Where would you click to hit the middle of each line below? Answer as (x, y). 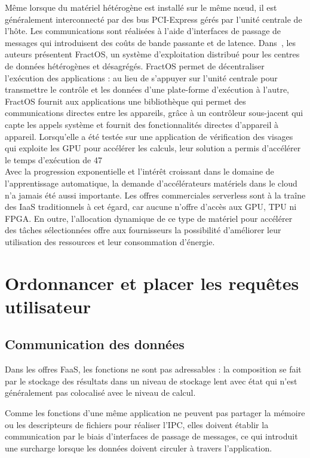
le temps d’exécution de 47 (54, 159)
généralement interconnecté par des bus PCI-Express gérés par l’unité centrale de (154, 19)
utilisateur (48, 306)
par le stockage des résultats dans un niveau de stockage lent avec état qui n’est (151, 381)
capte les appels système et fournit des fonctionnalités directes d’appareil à (142, 124)
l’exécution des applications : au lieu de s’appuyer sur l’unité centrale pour (141, 77)
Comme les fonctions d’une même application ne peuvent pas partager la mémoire (155, 413)
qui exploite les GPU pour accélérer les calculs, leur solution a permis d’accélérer (153, 148)
